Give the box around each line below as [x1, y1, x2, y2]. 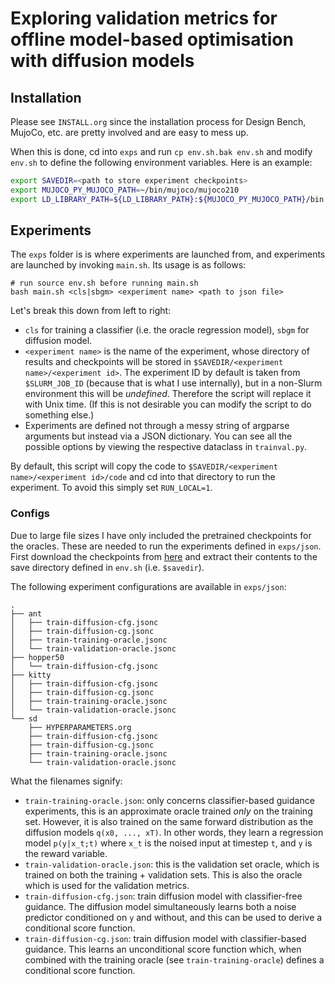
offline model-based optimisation [10, 28, 294, 51]
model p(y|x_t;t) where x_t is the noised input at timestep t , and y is [24, 837, 313, 849]
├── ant [10, 608, 43, 619]
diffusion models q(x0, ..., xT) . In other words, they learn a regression [24, 826, 324, 838]
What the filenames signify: [10, 775, 123, 787]
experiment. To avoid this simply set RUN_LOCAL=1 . [10, 482, 213, 494]
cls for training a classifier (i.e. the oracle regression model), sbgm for [24, 324, 310, 336]
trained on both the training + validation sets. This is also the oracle [24, 868, 303, 881]
